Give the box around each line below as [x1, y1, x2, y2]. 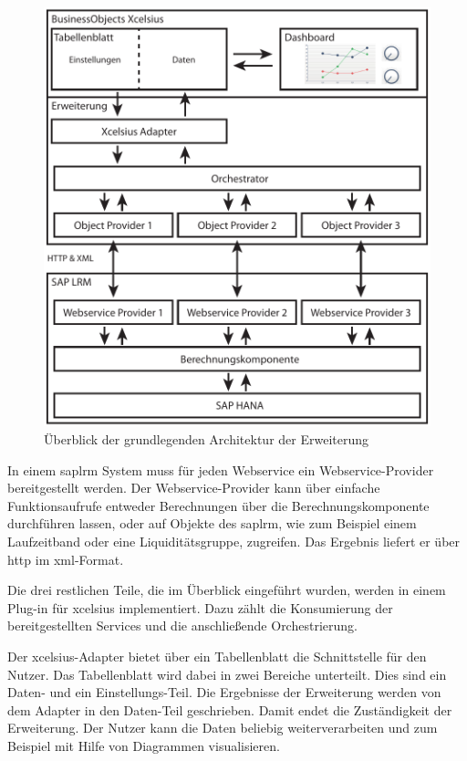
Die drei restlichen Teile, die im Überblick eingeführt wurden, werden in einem [7, 580, 446, 599]
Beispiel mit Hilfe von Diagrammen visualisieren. [7, 735, 280, 755]
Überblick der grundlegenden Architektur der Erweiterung [44, 430, 369, 448]
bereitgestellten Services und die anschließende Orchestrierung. [7, 616, 358, 635]
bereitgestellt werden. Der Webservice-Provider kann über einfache [7, 478, 380, 497]
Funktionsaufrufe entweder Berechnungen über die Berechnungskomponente [7, 495, 430, 515]
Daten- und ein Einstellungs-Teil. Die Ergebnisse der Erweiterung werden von [7, 683, 441, 702]
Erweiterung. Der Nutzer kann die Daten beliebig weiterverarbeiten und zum [7, 718, 438, 737]
